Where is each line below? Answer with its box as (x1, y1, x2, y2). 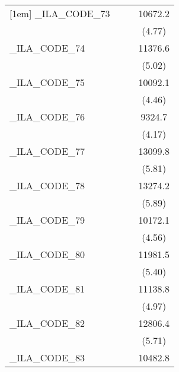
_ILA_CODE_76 (9, 110, 85, 123)
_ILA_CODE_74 (9, 41, 85, 55)
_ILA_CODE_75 (9, 75, 85, 89)
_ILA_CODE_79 (9, 213, 85, 227)
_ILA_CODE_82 (9, 316, 85, 330)
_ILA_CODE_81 (9, 282, 85, 295)
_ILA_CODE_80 (9, 247, 85, 261)
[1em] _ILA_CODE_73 (9, 7, 110, 20)
